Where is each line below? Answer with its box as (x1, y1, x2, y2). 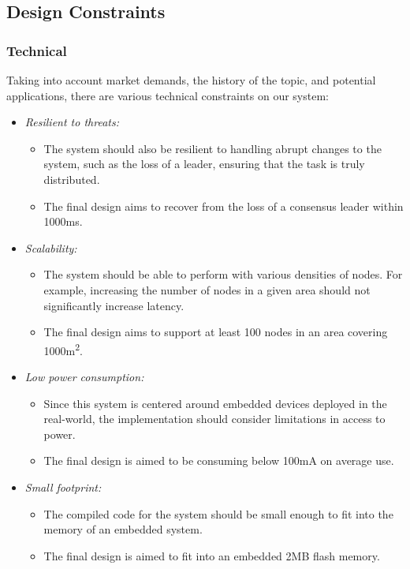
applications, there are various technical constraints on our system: (6, 87, 329, 103)
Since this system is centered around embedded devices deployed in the (43, 395, 387, 411)
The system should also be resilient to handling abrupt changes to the (43, 140, 382, 156)
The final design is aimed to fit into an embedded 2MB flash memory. (43, 547, 380, 563)
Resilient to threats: (24, 114, 119, 130)
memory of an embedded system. (43, 521, 203, 537)
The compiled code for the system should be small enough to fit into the (43, 505, 393, 522)
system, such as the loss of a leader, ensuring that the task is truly (43, 155, 365, 172)
